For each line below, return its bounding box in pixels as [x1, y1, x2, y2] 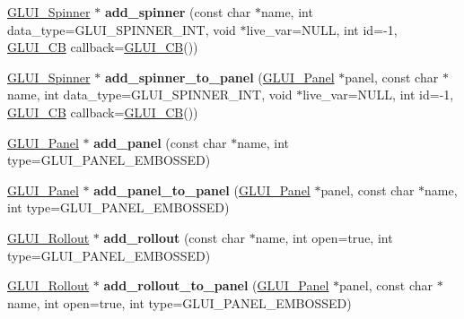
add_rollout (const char [103, 228, 246, 246]
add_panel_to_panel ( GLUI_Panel [93, 180, 311, 199]
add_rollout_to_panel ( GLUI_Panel [103, 276, 329, 295]
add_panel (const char [93, 133, 227, 151]
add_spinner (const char [104, 3, 251, 21]
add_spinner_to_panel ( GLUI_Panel [104, 67, 335, 86]
